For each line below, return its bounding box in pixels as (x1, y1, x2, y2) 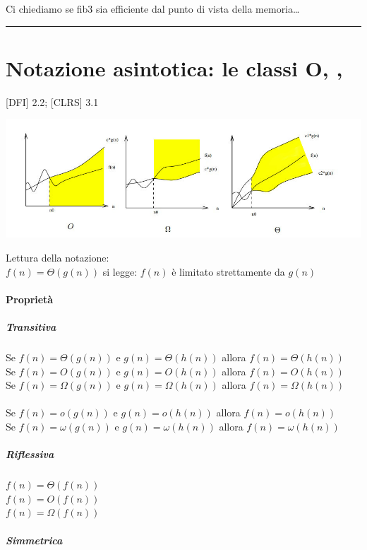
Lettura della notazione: (6, 250, 109, 265)
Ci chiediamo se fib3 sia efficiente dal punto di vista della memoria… (6, 1, 300, 16)
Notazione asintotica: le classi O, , (6, 53, 343, 82)
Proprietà (6, 291, 54, 306)
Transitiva (6, 320, 56, 334)
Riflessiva (6, 447, 54, 462)
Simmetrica (6, 532, 63, 547)
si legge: (102, 264, 138, 279)
